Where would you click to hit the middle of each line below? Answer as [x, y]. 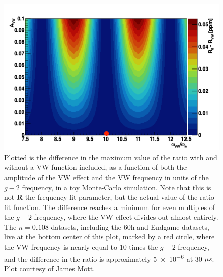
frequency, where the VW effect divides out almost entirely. [126, 217]
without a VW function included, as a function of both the [96, 167]
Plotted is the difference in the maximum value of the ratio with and [111, 157]
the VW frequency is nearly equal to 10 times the [81, 247]
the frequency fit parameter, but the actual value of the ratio [120, 197]
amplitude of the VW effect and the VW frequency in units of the [106, 177]
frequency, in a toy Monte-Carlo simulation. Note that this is [117, 187]
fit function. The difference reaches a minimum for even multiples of [109, 207]
